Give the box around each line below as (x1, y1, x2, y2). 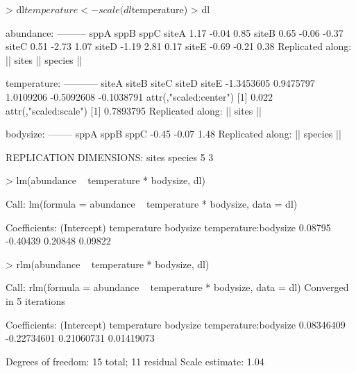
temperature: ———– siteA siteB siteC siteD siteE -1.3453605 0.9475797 (6, 76, 315, 90)
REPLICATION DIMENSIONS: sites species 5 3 (6, 149, 214, 164)
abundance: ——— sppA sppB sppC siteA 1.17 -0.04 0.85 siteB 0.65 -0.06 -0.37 (6, 25, 344, 40)
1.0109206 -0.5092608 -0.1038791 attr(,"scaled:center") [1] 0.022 (6, 89, 273, 103)
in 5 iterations (6, 293, 65, 308)
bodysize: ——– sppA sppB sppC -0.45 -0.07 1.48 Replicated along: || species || (6, 126, 341, 141)
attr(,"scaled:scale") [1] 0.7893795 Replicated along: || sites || (6, 103, 262, 117)
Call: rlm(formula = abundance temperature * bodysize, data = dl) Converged (6, 280, 349, 295)
